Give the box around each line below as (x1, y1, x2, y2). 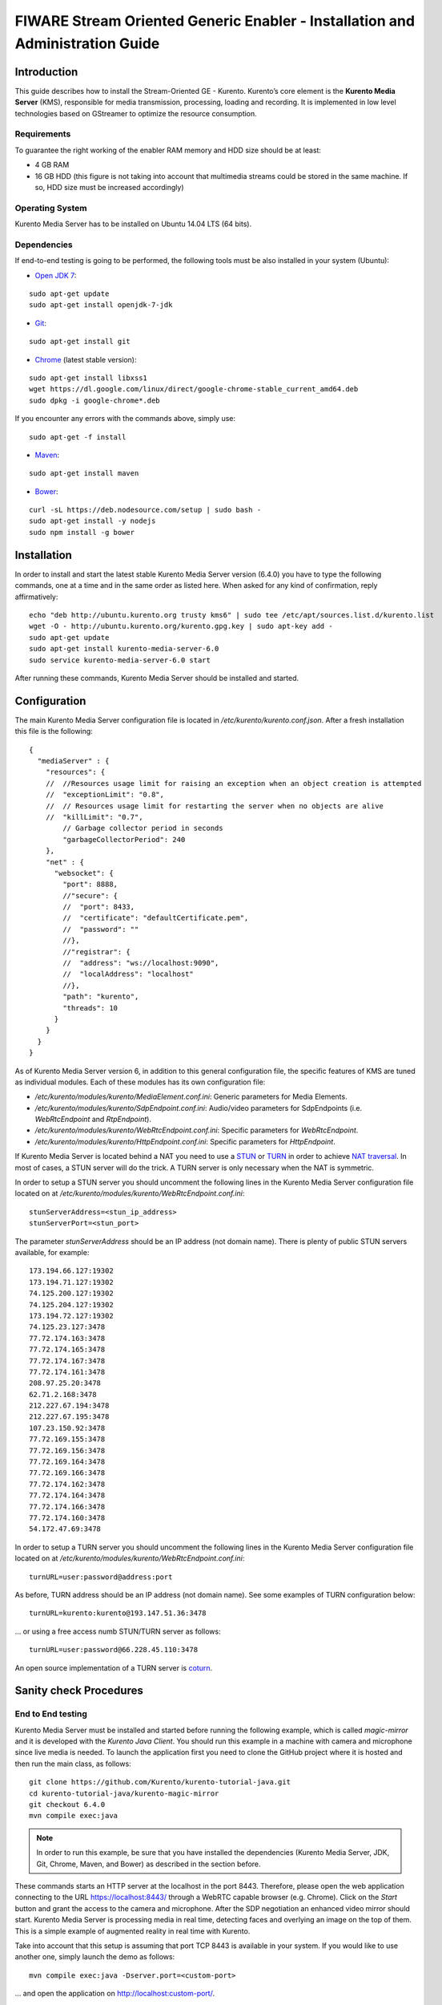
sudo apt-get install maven (29, 469, 139, 478)
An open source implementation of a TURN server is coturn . (14, 1663, 213, 1672)
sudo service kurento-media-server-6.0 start (29, 655, 211, 665)
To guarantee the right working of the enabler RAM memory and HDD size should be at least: (14, 145, 322, 155)
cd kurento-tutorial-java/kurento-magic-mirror (29, 1788, 219, 1798)
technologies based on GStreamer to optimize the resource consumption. (14, 108, 258, 118)
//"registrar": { (62, 947, 131, 956)
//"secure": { (62, 891, 119, 900)
